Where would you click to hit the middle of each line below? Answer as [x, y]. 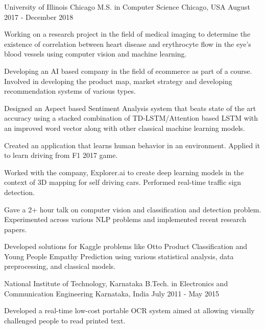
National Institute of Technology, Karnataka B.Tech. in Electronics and [116, 283]
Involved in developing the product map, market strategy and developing [118, 81]
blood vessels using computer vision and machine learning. [95, 54]
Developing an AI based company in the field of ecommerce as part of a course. [128, 71]
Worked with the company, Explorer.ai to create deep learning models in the [124, 172]
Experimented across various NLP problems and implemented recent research [125, 219]
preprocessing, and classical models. [60, 266]
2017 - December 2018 [39, 17]
